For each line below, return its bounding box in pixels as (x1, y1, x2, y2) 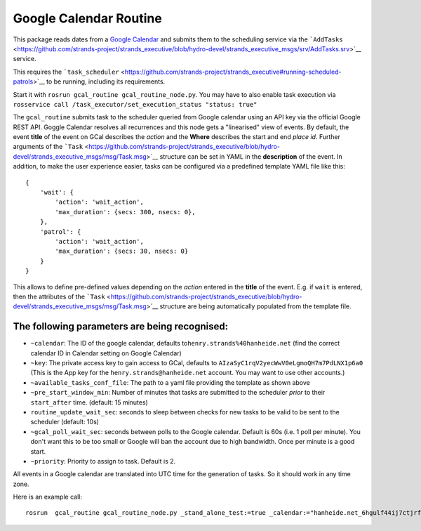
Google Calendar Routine (13, 11, 163, 26)
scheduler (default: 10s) (30, 418, 100, 426)
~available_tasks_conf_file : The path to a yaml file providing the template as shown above (30, 378, 310, 386)
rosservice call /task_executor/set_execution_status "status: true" (13, 100, 258, 108)
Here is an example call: (13, 492, 82, 501)
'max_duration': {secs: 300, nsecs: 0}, (55, 208, 196, 216)
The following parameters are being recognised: (13, 320, 229, 333)
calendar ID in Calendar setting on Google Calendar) (30, 348, 182, 358)
